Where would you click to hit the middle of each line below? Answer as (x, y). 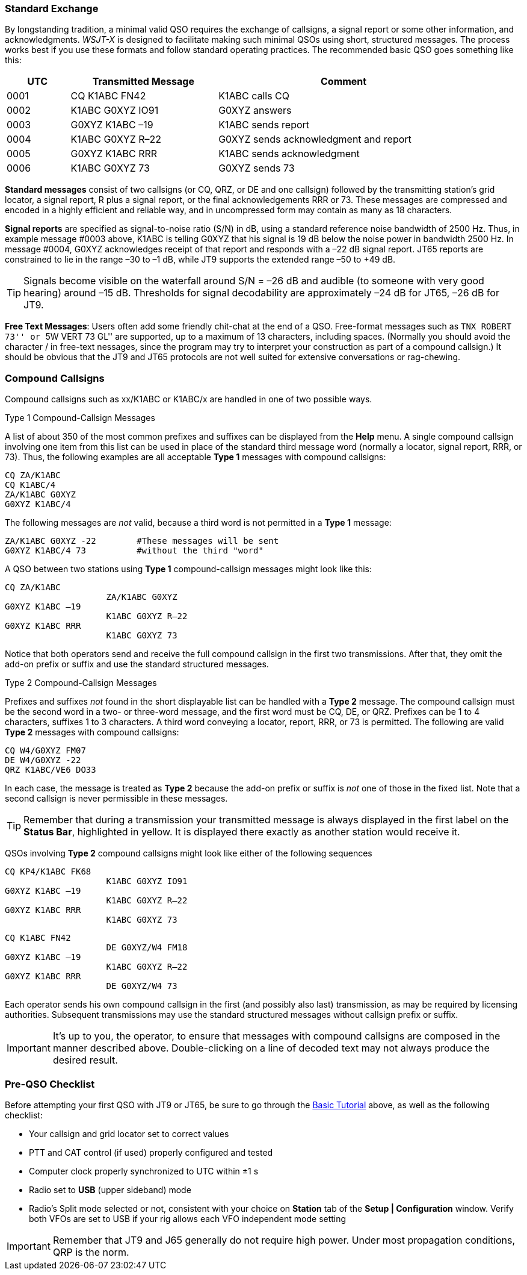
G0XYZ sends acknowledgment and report (315, 139)
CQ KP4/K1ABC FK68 (48, 872)
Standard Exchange (52, 8)
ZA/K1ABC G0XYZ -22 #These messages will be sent (142, 541)
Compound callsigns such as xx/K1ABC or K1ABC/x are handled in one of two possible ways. (189, 399)
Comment (344, 82)
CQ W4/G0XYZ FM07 (45, 751)
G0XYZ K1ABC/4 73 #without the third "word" (134, 551)
